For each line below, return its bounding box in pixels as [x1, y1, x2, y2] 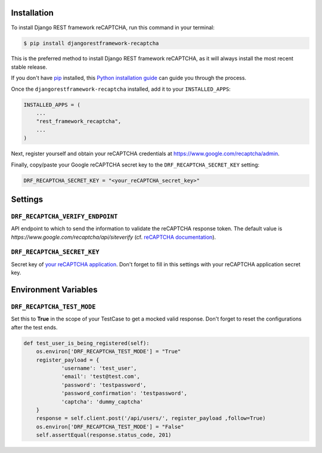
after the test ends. [11, 323, 58, 331]
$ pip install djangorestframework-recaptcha [23, 39, 159, 47]
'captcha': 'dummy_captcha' [61, 398, 143, 405]
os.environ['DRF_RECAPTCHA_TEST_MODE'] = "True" [36, 348, 181, 355]
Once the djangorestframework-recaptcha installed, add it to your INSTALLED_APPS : [11, 85, 231, 93]
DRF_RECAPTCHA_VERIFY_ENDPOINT [11, 212, 118, 220]
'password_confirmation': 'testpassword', [61, 390, 187, 397]
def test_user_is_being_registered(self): [23, 340, 150, 346]
